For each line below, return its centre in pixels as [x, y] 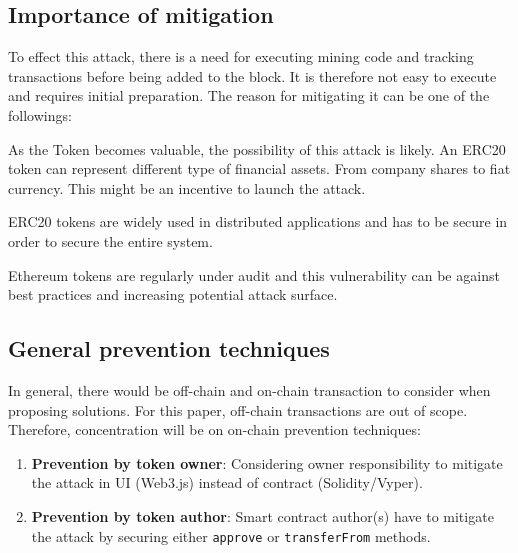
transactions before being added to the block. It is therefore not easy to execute [252, 75]
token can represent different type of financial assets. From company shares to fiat [259, 168]
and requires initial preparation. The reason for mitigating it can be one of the [249, 95]
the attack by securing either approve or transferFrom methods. [231, 535]
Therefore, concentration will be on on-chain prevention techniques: [214, 429]
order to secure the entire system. [110, 240]
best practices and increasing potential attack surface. [173, 294]
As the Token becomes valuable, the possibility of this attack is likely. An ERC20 [257, 148]
